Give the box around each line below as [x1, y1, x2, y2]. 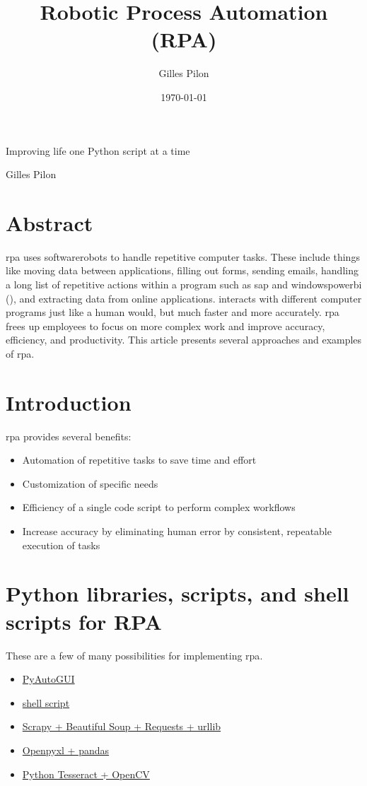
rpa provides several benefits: [6, 428, 132, 443]
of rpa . [6, 346, 35, 360]
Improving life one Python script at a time [6, 143, 190, 158]
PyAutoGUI [22, 671, 75, 686]
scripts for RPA [6, 606, 162, 635]
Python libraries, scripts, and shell [6, 579, 349, 608]
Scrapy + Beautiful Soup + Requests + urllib [22, 719, 221, 734]
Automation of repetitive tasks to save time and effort [22, 452, 257, 467]
